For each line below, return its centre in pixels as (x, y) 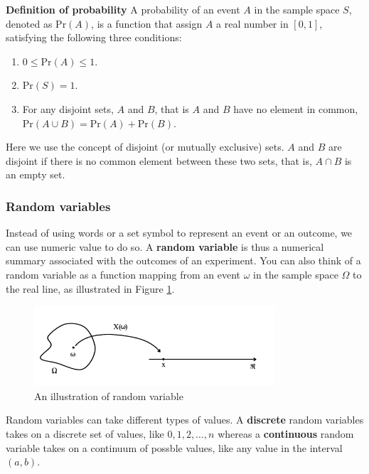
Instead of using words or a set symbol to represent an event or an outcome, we (179, 233)
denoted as (29, 23)
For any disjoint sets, (68, 108)
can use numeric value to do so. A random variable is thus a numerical (165, 246)
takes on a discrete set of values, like (85, 433)
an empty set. (36, 174)
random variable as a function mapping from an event (123, 274)
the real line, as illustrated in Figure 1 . (90, 288)
